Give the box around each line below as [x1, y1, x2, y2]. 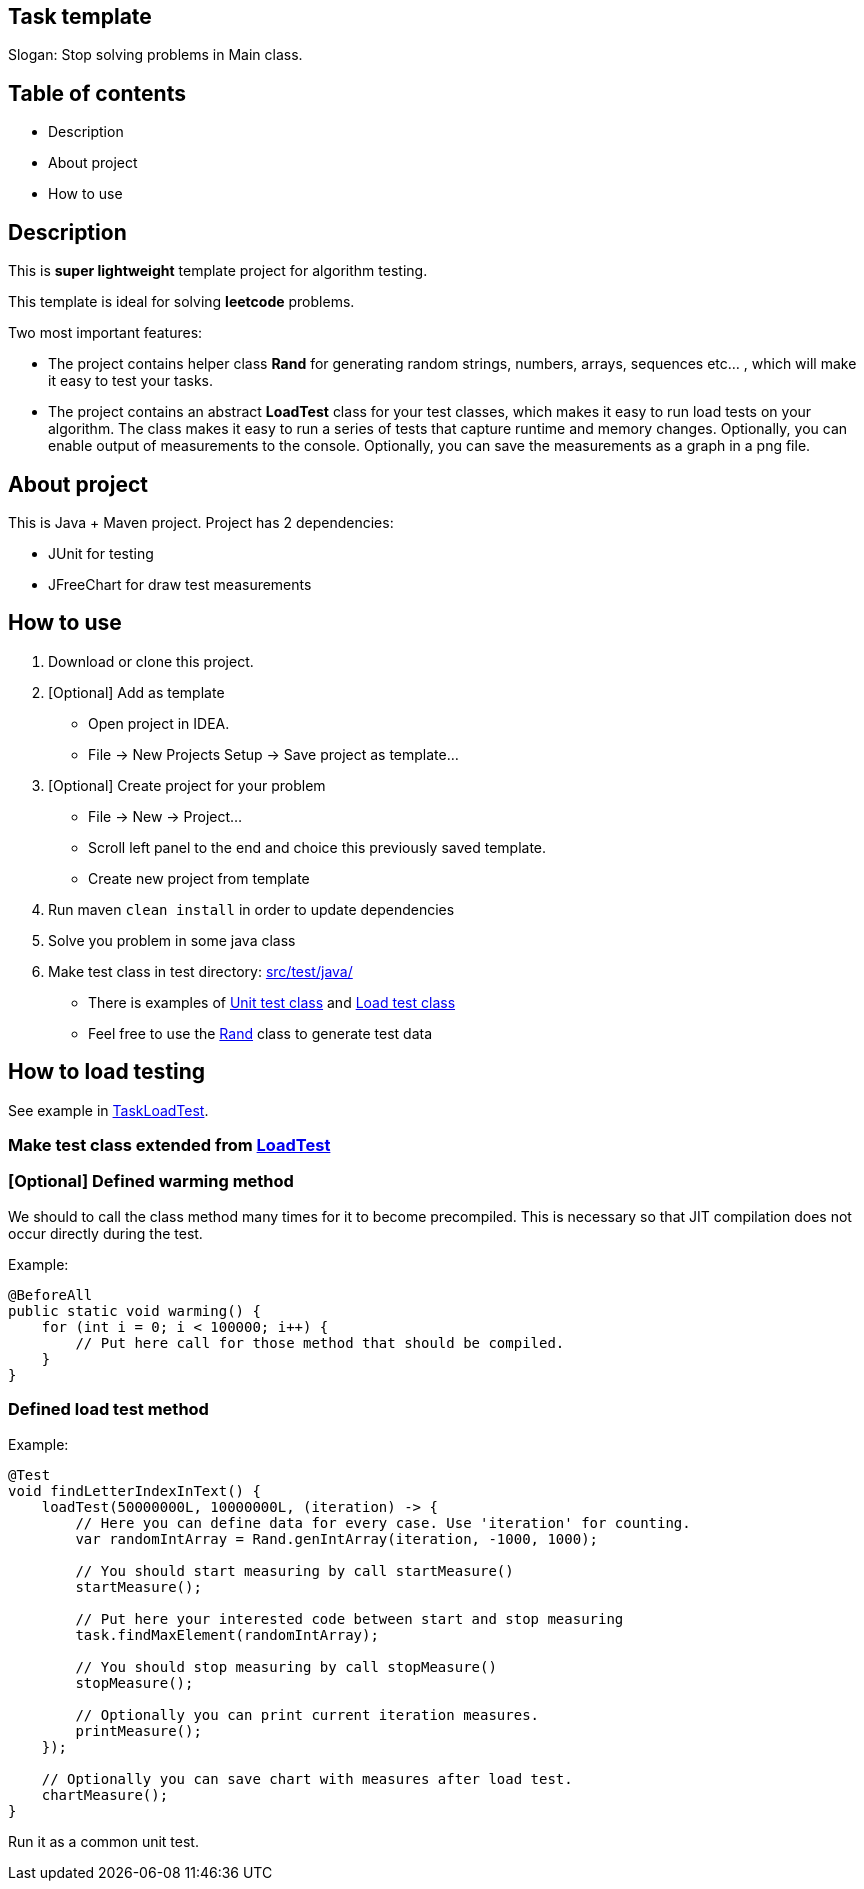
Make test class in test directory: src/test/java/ [48, 962, 353, 980]
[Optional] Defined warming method [8, 1171, 294, 1192]
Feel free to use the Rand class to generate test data [88, 1024, 433, 1042]
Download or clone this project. [48, 652, 254, 670]
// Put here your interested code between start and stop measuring [75, 1610, 624, 1627]
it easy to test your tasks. [48, 372, 214, 390]
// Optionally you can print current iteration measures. [75, 1706, 540, 1723]
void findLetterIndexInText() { [8, 1482, 261, 1499]
